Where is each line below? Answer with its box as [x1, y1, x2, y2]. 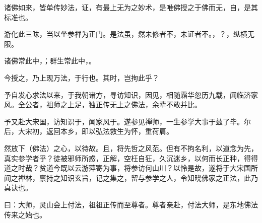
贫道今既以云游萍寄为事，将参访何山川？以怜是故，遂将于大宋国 [39, 163, 251, 173]
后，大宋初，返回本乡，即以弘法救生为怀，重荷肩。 [4, 126, 173, 136]
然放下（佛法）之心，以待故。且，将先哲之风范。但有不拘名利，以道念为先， [4, 142, 258, 153]
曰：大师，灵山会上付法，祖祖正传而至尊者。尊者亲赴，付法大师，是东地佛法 [4, 199, 258, 209]
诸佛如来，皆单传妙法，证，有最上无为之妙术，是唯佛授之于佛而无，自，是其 [4, 2, 258, 12]
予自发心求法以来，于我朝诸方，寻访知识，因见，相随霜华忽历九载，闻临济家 [4, 89, 258, 100]
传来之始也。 [4, 209, 46, 219]
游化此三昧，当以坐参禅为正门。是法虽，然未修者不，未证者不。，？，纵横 [4, 29, 247, 39]
